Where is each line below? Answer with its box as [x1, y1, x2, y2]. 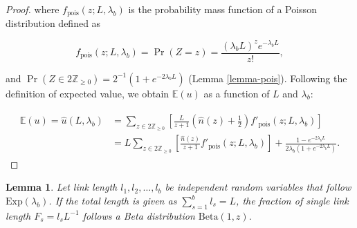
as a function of [203, 86, 270, 100]
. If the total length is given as [48, 193, 177, 207]
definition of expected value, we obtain [6, 86, 170, 100]
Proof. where [6, 2, 59, 16]
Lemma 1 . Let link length [6, 180, 118, 194]
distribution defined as [6, 16, 101, 30]
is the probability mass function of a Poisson [128, 2, 317, 16]
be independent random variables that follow [165, 180, 351, 194]
